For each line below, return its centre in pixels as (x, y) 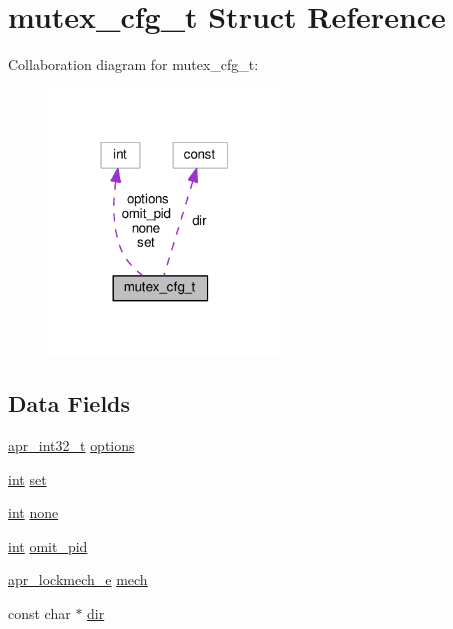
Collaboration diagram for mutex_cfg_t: (133, 64)
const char (39, 613)
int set (27, 478)
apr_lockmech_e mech (78, 579)
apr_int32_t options (71, 445)
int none (33, 512)
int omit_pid (48, 545)
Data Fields (69, 403)
